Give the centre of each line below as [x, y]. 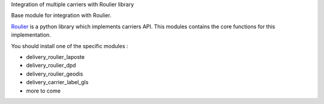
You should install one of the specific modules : [70, 46]
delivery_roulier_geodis [55, 74]
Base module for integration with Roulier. [61, 16]
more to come [43, 91]
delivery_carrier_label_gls [57, 82]
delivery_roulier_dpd [51, 66]
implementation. [31, 35]
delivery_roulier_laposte [55, 57]
